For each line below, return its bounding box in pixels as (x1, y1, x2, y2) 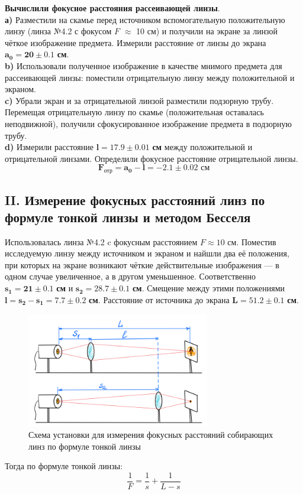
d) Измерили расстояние (5, 141, 94, 153)
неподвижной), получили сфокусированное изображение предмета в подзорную (5, 117, 292, 129)
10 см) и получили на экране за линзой (136, 25, 278, 37)
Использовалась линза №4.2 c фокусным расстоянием (5, 235, 198, 248)
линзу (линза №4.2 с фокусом (5, 25, 112, 37)
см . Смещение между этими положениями (132, 282, 285, 294)
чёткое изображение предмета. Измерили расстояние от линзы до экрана (5, 36, 266, 48)
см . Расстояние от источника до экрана (89, 293, 230, 305)
